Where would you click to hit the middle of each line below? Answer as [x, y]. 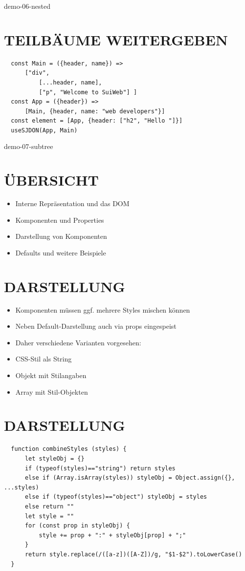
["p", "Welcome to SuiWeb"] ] [88, 92]
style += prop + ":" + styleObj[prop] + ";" [112, 535]
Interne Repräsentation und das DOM [72, 203]
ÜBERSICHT [51, 180]
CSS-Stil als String [44, 359]
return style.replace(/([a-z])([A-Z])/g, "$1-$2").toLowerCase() [133, 554]
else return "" [49, 506]
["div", [37, 73]
